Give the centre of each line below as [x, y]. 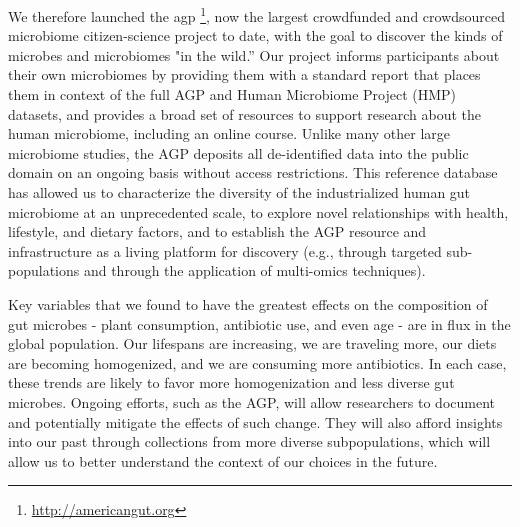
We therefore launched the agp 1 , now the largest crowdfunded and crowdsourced [257, 14]
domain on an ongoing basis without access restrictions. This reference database [253, 172]
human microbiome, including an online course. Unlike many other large [229, 133]
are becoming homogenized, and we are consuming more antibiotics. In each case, [257, 362]
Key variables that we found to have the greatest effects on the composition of [248, 303]
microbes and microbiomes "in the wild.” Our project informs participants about [254, 54]
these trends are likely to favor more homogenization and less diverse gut [231, 382]
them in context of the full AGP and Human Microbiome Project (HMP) [232, 94]
